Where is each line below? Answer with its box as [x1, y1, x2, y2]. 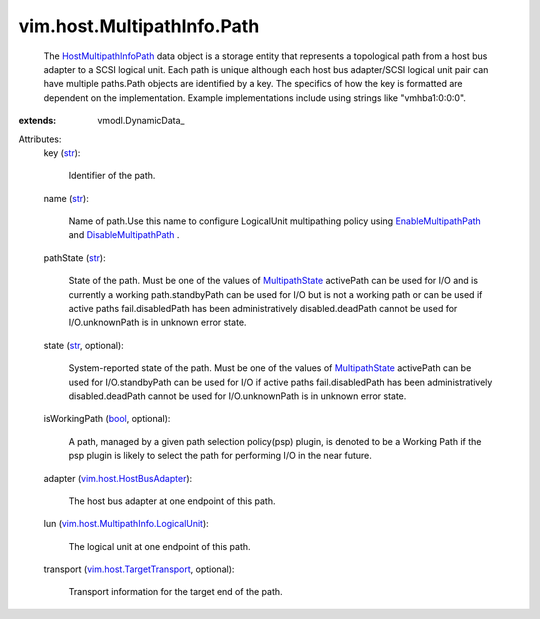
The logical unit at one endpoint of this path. [68, 540, 251, 552]
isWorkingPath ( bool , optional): [43, 413, 171, 425]
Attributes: [18, 133, 62, 145]
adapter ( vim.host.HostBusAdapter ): [43, 472, 193, 484]
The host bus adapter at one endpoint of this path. [68, 495, 276, 507]
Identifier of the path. [68, 170, 156, 182]
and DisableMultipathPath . [68, 229, 180, 241]
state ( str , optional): [43, 339, 124, 351]
